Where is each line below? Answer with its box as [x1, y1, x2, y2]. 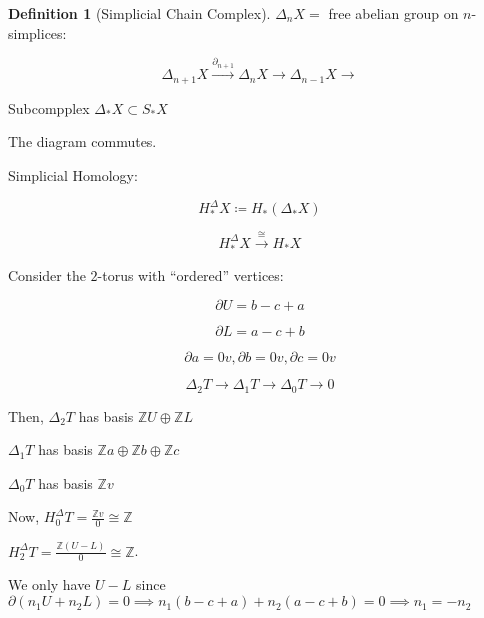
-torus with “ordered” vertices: [97, 264, 284, 285]
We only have [8, 574, 91, 595]
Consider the [8, 264, 86, 285]
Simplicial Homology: [8, 165, 138, 186]
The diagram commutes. [8, 131, 157, 152]
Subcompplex [8, 97, 90, 118]
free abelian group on [328, 3, 459, 23]
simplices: [8, 22, 67, 43]
